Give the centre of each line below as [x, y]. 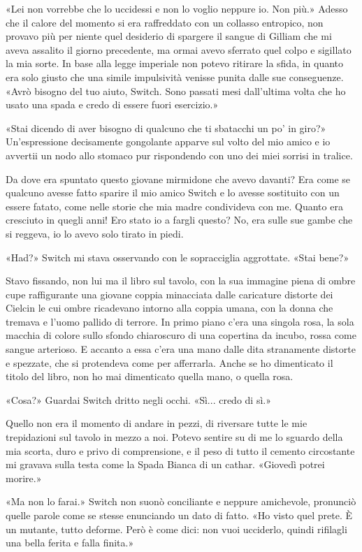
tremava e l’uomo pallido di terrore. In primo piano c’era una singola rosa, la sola [180, 321]
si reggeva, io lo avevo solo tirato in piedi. [95, 233]
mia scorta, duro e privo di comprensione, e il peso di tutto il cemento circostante [180, 450]
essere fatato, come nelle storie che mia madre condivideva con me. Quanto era [174, 206]
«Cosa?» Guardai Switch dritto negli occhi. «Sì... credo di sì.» [138, 399]
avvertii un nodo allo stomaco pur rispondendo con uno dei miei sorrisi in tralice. [179, 155]
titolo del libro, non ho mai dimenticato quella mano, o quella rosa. [150, 376]
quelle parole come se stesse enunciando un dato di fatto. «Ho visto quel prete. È [179, 515]
